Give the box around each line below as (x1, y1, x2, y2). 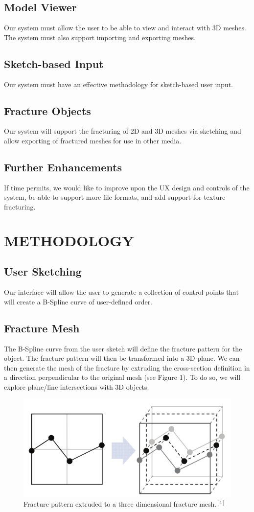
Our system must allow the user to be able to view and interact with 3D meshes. (4, 23, 246, 33)
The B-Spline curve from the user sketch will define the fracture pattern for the (4, 343, 242, 353)
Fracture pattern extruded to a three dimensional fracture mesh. (23, 499, 217, 509)
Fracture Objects (4, 103, 91, 118)
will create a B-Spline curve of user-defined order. (4, 296, 153, 306)
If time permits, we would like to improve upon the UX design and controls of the (4, 182, 250, 192)
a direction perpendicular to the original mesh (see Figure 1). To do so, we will (4, 372, 241, 382)
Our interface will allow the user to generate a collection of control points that (4, 287, 239, 297)
